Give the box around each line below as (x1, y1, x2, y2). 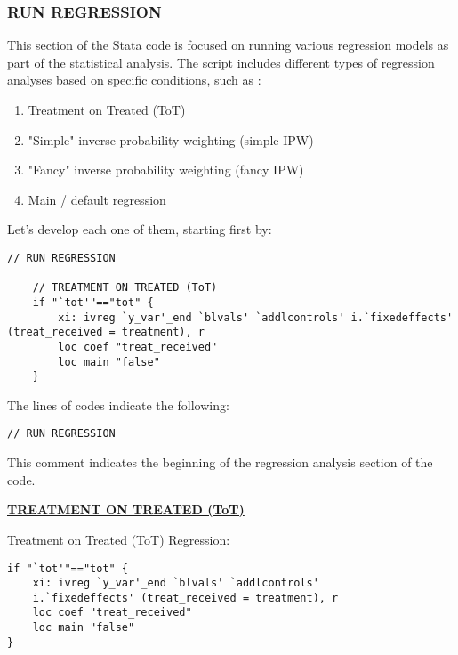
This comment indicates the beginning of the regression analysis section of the (7, 453, 433, 472)
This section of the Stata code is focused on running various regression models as (7, 36, 449, 54)
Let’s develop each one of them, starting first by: (7, 220, 272, 239)
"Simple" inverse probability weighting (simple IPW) (28, 130, 314, 149)
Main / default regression (28, 190, 166, 208)
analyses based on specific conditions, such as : (7, 70, 261, 89)
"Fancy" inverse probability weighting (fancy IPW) (28, 160, 304, 179)
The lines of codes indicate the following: (7, 395, 229, 414)
